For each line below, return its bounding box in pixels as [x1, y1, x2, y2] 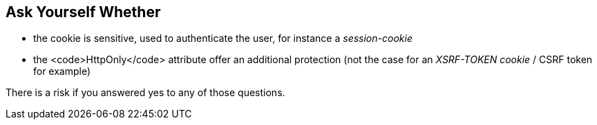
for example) [33, 65, 91, 78]
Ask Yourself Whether [6, 3, 161, 21]
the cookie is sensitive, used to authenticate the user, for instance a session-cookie [33, 32, 413, 45]
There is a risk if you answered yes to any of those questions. [6, 87, 285, 99]
